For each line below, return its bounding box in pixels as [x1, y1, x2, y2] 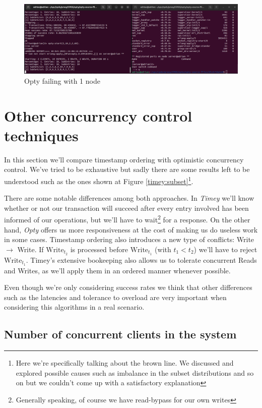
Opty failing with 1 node [24, 75, 100, 86]
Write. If [17, 244, 44, 254]
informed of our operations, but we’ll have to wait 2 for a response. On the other [4, 213, 250, 225]
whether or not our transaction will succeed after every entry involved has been [4, 202, 249, 213]
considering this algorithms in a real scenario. [4, 302, 145, 312]
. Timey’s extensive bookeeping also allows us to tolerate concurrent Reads [26, 254, 257, 265]
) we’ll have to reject [193, 244, 257, 254]
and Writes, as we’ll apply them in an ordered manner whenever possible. [4, 265, 231, 275]
